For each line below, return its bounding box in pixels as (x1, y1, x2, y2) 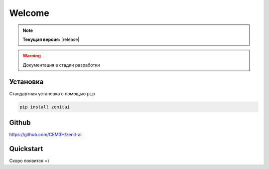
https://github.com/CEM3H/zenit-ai (9, 132, 82, 138)
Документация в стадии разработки (22, 62, 100, 68)
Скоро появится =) (9, 158, 49, 164)
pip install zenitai (19, 104, 70, 110)
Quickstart (9, 145, 43, 153)
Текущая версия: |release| (22, 36, 80, 42)
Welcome (9, 7, 49, 18)
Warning (22, 53, 41, 59)
